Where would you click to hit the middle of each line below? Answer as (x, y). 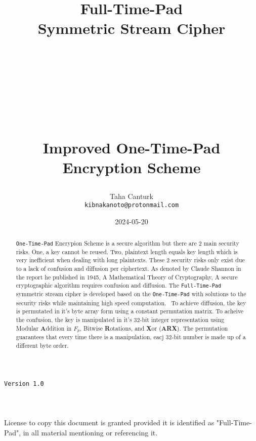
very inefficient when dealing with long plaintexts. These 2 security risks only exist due (130, 260)
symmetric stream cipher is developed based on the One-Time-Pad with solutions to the (131, 294)
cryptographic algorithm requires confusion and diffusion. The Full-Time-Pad (118, 285)
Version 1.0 (24, 384)
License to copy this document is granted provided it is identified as (109, 423)
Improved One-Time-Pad (132, 147)
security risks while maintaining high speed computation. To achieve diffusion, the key (131, 303)
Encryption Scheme (132, 167)
